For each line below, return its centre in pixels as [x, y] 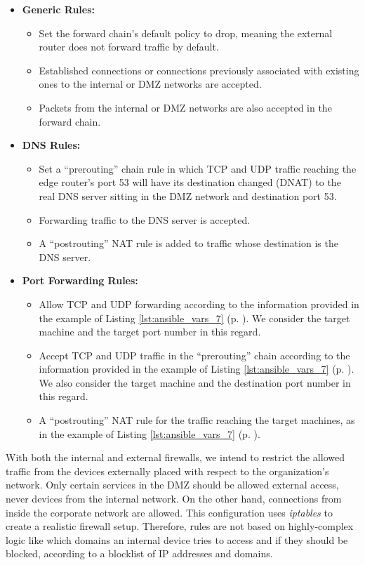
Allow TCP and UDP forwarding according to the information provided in [199, 304]
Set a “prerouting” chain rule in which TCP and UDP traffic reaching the [198, 168]
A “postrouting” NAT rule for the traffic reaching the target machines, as [197, 420]
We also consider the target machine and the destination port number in [195, 382]
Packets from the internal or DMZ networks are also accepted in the [185, 107]
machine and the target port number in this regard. [150, 332]
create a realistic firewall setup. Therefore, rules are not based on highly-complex [180, 526]
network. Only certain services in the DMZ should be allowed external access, [172, 485]
